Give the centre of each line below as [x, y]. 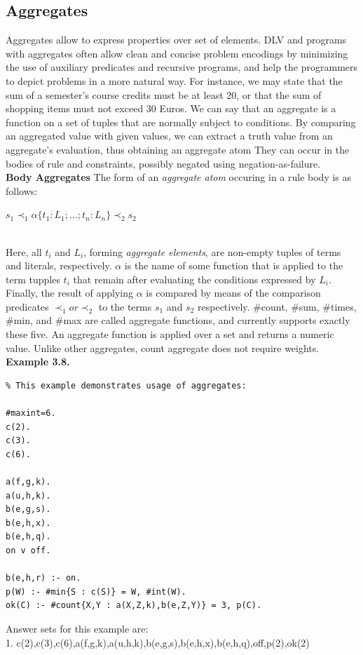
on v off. [28, 550]
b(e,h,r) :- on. [43, 578]
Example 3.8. [38, 362]
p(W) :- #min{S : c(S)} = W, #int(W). [96, 592]
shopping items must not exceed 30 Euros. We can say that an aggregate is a [171, 108]
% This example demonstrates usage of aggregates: [126, 385]
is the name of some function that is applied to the [234, 265]
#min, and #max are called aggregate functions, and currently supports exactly [178, 320]
